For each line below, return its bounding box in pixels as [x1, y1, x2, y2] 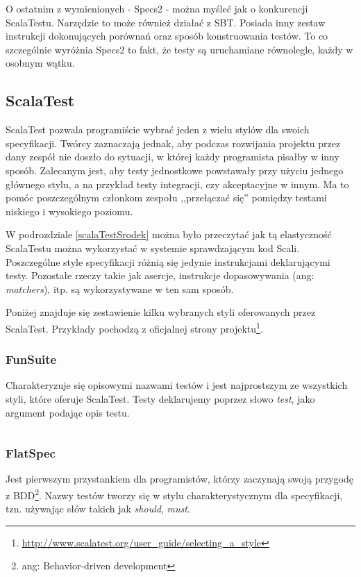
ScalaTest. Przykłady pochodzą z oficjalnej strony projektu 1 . [6, 319, 263, 335]
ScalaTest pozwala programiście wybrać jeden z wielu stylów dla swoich [6, 122, 310, 137]
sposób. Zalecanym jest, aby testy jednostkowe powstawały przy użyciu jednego [6, 162, 344, 177]
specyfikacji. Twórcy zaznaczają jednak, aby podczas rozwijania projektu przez [6, 135, 341, 150]
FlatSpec [6, 444, 56, 462]
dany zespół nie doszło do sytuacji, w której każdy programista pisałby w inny [6, 149, 339, 164]
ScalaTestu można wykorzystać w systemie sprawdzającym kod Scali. [6, 240, 300, 255]
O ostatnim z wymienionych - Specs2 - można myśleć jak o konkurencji [6, 1, 308, 15]
